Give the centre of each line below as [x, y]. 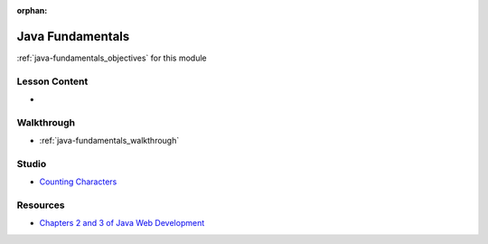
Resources [41, 205]
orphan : [32, 10]
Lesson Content [52, 81]
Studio [32, 164]
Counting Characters [78, 182]
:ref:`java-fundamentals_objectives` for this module [112, 58]
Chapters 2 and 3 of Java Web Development [122, 223]
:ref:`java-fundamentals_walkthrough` [109, 141]
